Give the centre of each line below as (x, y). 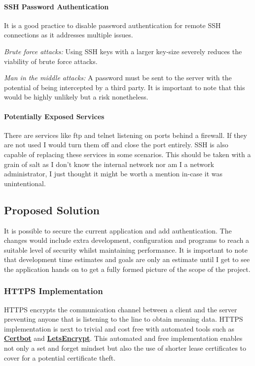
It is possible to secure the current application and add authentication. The (118, 230)
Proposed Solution (52, 210)
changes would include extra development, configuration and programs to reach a (127, 240)
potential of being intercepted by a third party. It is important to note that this (125, 87)
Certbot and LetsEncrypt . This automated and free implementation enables (123, 338)
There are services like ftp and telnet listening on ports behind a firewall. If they (126, 135)
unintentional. (25, 183)
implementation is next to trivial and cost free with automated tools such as (119, 328)
